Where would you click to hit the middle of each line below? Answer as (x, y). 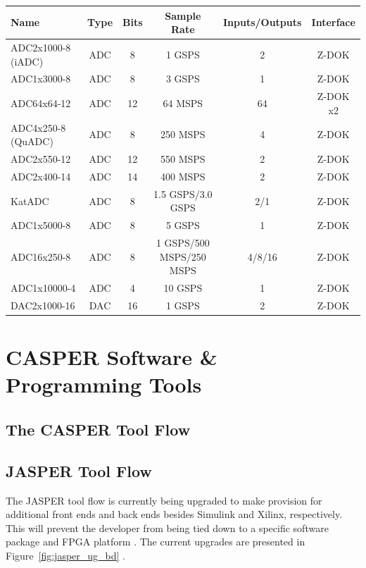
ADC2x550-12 (41, 159)
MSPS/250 (183, 256)
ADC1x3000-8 (41, 79)
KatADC (30, 200)
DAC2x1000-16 (43, 305)
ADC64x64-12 (41, 103)
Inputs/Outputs (262, 22)
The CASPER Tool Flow (98, 429)
